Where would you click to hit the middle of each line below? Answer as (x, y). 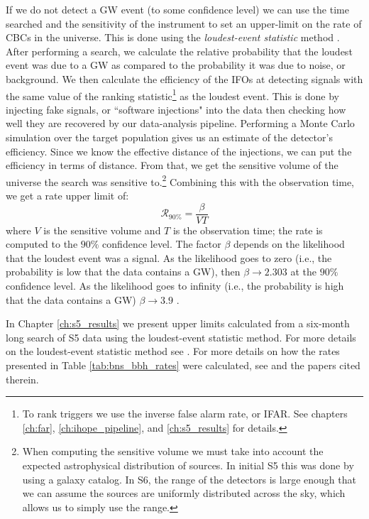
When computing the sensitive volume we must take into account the (173, 451)
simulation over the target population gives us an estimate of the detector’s (169, 137)
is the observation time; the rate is (248, 230)
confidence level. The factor (162, 244)
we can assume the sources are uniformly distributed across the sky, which (184, 493)
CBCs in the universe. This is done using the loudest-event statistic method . (173, 37)
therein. (22, 379)
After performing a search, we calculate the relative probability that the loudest (179, 51)
